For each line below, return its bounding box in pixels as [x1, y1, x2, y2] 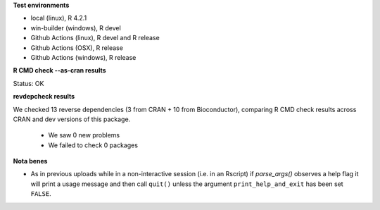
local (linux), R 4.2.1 [30, 14, 87, 23]
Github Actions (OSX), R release [30, 43, 123, 52]
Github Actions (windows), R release [30, 53, 137, 61]
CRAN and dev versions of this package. [13, 115, 131, 123]
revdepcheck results [13, 92, 75, 101]
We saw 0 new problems [48, 131, 120, 140]
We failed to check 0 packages [48, 141, 139, 149]
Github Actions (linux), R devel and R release [30, 34, 160, 42]
